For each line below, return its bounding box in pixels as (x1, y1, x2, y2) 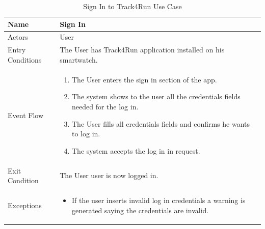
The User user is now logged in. (60, 170, 158, 181)
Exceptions (8, 199, 42, 210)
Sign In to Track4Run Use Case (83, 1, 182, 11)
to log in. (72, 128, 100, 139)
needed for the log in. (72, 101, 139, 111)
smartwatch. (60, 54, 98, 65)
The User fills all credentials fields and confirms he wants (72, 118, 250, 129)
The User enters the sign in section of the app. (72, 74, 217, 84)
